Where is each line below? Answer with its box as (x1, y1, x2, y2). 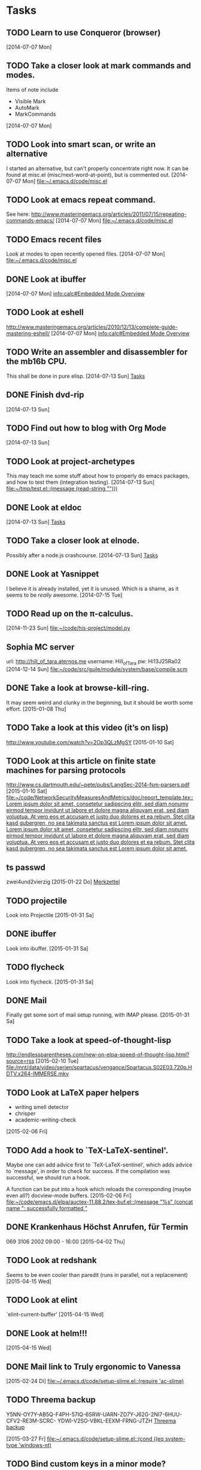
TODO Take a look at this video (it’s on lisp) (6, 723, 169, 733)
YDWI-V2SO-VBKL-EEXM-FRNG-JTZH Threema (57, 1417, 176, 1424)
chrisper (14, 1110, 36, 1117)
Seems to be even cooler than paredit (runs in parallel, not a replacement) (6, 1271, 188, 1278)
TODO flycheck (6, 962, 65, 972)
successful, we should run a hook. (6, 1174, 91, 1181)
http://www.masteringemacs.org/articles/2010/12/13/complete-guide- (6, 323, 178, 330)
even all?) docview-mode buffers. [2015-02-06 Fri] (6, 1192, 132, 1199)
